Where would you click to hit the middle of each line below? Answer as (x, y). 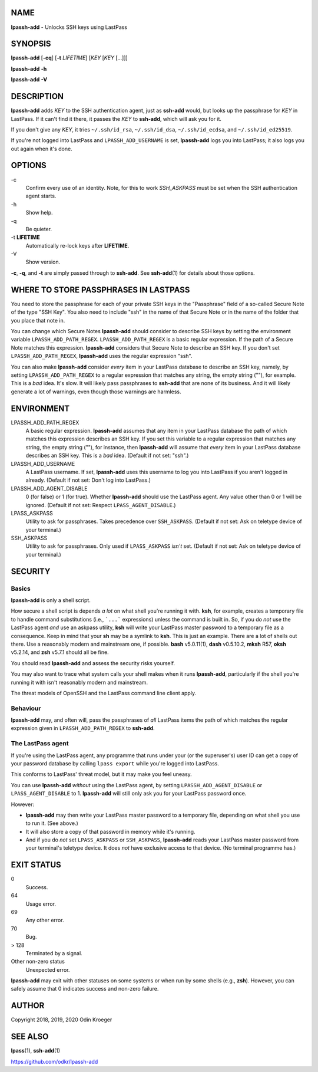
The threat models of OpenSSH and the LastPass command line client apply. (104, 693)
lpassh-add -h (29, 68)
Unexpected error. (48, 969)
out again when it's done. (42, 149)
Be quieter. (39, 229)
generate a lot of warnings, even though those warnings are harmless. (96, 392)
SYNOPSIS (31, 44)
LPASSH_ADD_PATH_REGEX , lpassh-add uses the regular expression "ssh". (102, 356)
